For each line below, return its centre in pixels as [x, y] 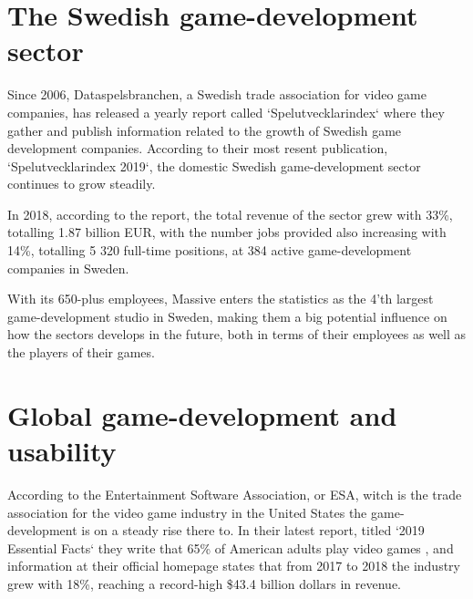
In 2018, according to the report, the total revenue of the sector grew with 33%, [230, 214]
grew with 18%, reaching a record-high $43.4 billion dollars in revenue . [205, 583]
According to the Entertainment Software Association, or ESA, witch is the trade [235, 494]
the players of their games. [81, 352]
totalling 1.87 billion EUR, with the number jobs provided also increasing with [227, 232]
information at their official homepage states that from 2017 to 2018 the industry [234, 566]
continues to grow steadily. [82, 184]
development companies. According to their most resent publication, [198, 148]
